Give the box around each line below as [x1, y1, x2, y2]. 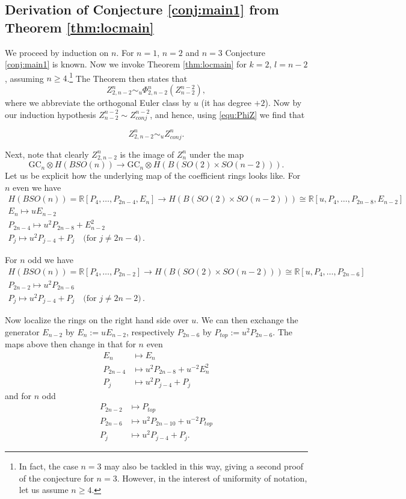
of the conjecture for [19, 471, 94, 484]
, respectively [126, 325, 175, 338]
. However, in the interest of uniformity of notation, [117, 471, 307, 484]
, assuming [5, 72, 44, 84]
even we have [13, 181, 61, 193]
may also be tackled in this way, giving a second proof [104, 459, 304, 472]
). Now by [265, 96, 302, 109]
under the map [189, 147, 244, 160]
